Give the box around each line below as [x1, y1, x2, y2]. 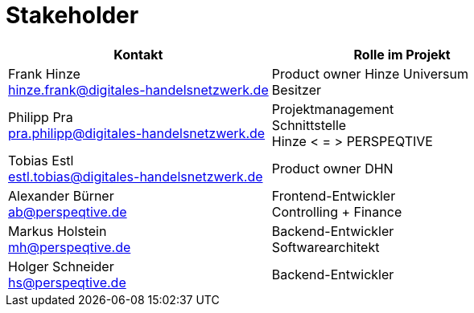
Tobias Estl [8, 152, 74, 169]
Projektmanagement [271, 100, 394, 117]
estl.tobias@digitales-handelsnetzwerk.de [8, 168, 263, 185]
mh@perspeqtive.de [8, 238, 131, 255]
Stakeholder [6, 2, 139, 29]
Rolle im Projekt [353, 46, 451, 63]
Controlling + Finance [271, 203, 402, 220]
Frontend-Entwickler [271, 187, 396, 204]
